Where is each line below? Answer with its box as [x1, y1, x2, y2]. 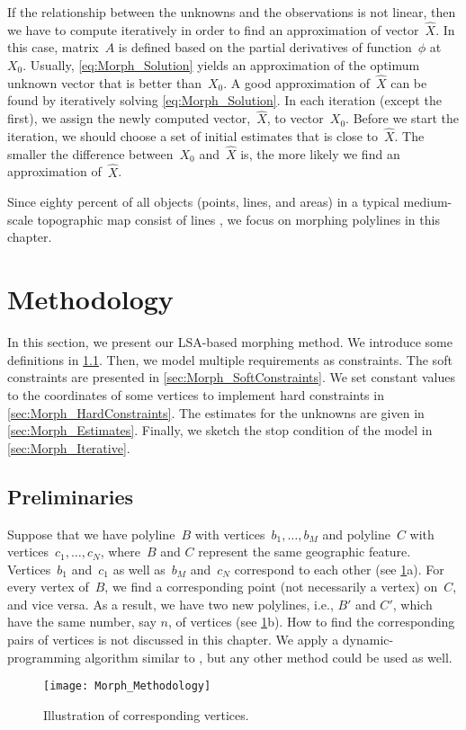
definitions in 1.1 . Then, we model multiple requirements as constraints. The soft [7, 350, 453, 369]
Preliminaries [7, 482, 134, 510]
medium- [403, 192, 453, 211]
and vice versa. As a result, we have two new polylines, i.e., [7, 594, 334, 613]
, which [392, 594, 433, 613]
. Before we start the [345, 109, 460, 128]
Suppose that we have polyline [7, 524, 175, 543]
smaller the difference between [7, 144, 174, 163]
